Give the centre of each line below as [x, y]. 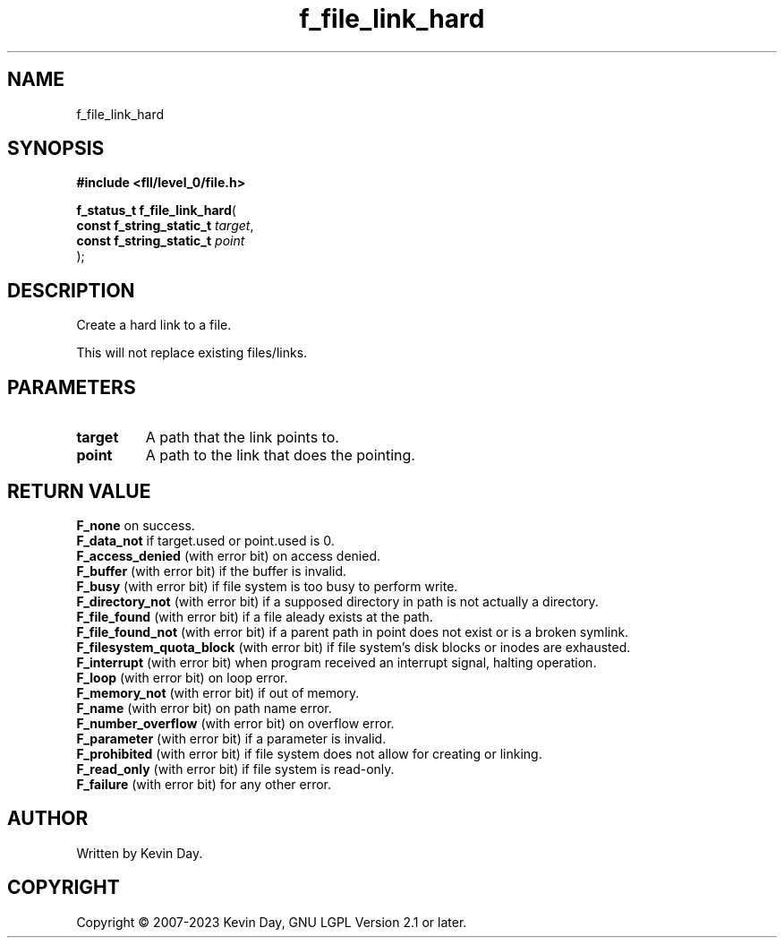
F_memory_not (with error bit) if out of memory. [218, 692]
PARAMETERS [72, 387]
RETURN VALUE [79, 491]
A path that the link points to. [242, 438]
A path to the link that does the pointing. [280, 455]
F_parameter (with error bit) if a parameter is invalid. [231, 738]
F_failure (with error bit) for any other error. [204, 784]
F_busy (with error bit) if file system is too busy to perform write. [267, 586]
